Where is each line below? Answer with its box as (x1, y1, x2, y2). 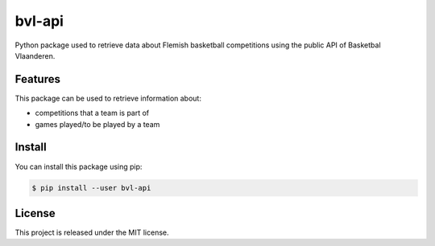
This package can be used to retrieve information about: (14, 93, 201, 103)
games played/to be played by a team (35, 119, 160, 129)
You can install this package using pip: (14, 162, 143, 171)
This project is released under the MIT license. (14, 228, 169, 237)
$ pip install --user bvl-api (31, 183, 151, 192)
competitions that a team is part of (35, 109, 150, 118)
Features (14, 72, 60, 86)
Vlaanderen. (14, 51, 56, 60)
